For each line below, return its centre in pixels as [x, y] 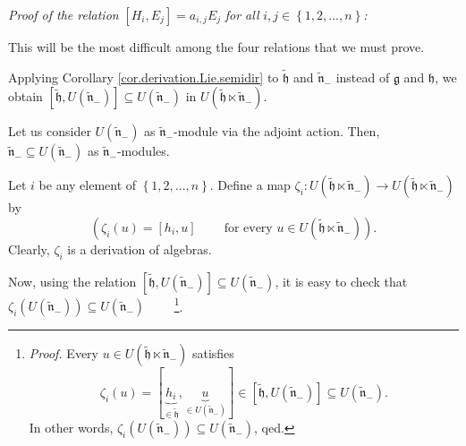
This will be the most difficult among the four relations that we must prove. [216, 47]
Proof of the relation [64, 14]
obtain [25, 96]
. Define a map [250, 185]
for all [242, 14]
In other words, [71, 428]
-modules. [143, 151]
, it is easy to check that [341, 281]
